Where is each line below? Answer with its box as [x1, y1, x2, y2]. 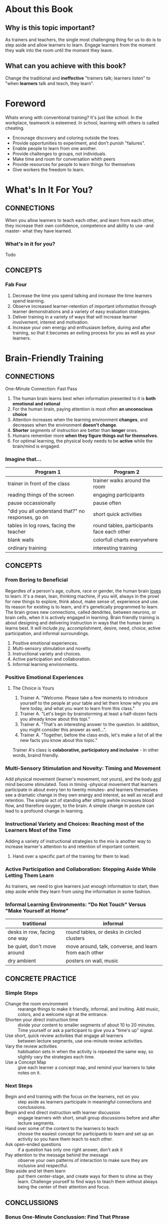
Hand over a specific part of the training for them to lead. [12, 853, 130, 859]
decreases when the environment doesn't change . [12, 421, 117, 428]
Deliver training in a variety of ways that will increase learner [12, 313, 137, 319]
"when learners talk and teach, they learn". [5, 80, 94, 86]
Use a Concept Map [5, 1059, 46, 1065]
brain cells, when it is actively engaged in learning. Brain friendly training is [5, 614, 159, 620]
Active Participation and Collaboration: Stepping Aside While [5, 865, 156, 872]
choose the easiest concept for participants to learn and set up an [17, 1131, 154, 1137]
